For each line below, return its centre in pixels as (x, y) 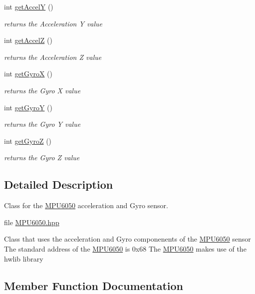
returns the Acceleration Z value (53, 57)
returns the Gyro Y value (42, 124)
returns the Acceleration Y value (53, 23)
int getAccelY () (29, 6)
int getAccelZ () (28, 40)
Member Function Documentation (94, 285)
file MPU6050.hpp (32, 222)
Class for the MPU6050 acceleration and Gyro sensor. (86, 205)
